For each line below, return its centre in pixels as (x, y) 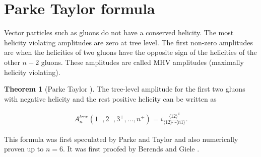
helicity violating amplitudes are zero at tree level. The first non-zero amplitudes (128, 42)
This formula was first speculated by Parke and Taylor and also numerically (121, 139)
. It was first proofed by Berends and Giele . (131, 149)
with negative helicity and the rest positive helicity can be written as (110, 98)
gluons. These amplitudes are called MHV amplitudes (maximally (142, 62)
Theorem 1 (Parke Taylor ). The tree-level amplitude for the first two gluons (125, 89)
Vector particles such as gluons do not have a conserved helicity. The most (119, 32)
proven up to (24, 149)
